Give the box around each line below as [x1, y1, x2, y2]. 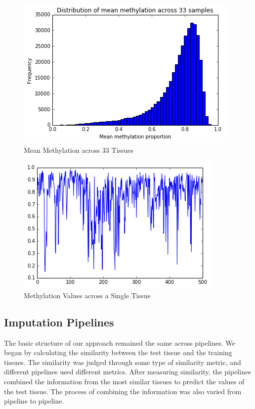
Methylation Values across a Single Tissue [24, 290, 151, 300]
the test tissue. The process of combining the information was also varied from [4, 386, 242, 396]
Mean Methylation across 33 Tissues [24, 144, 134, 155]
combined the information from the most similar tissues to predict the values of [4, 376, 245, 386]
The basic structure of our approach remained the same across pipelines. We [4, 337, 235, 348]
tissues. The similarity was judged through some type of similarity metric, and [4, 357, 241, 367]
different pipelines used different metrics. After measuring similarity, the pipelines [4, 366, 251, 377]
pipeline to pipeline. [4, 396, 64, 406]
